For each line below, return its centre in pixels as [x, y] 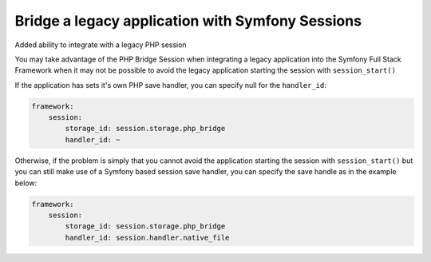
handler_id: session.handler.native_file [147, 237]
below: [26, 183]
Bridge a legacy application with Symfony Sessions [188, 21]
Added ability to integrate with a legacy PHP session [101, 45]
